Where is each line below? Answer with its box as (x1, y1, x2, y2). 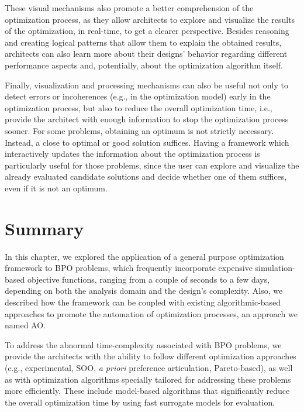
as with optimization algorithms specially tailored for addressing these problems (5, 373, 291, 385)
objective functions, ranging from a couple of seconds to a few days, (27, 273, 270, 285)
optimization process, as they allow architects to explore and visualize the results (5, 13, 295, 25)
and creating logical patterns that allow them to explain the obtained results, (5, 36, 282, 48)
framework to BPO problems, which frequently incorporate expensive (5, 262, 253, 274)
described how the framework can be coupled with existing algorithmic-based (5, 296, 281, 308)
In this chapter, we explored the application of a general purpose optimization (5, 250, 284, 262)
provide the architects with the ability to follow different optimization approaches (5, 350, 296, 362)
